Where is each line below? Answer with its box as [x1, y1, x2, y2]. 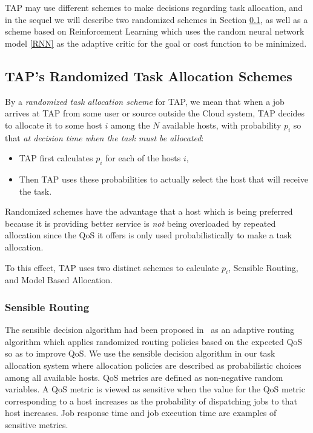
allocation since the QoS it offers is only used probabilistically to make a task [5, 229, 292, 241]
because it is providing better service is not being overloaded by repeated [5, 216, 276, 229]
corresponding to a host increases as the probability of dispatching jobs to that [5, 394, 297, 407]
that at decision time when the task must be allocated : [5, 131, 204, 144]
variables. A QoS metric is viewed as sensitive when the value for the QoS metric [5, 383, 305, 395]
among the [110, 118, 150, 131]
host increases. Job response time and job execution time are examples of [5, 406, 277, 419]
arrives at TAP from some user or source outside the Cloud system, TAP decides [5, 107, 305, 119]
